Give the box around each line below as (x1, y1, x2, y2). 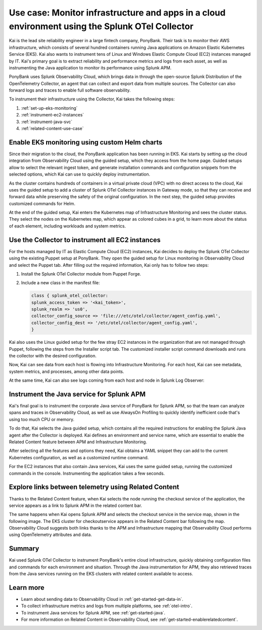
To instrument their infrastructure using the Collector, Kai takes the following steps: (9, 96, 175, 102)
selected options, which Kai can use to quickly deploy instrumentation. (9, 171, 150, 177)
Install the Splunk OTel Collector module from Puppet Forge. (21, 271, 141, 276)
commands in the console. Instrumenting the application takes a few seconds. (9, 470, 165, 476)
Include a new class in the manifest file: (21, 280, 100, 286)
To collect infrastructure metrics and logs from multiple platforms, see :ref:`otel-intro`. (21, 603, 193, 609)
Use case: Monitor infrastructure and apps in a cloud (9, 7, 226, 18)
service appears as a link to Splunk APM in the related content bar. (9, 502, 143, 508)
